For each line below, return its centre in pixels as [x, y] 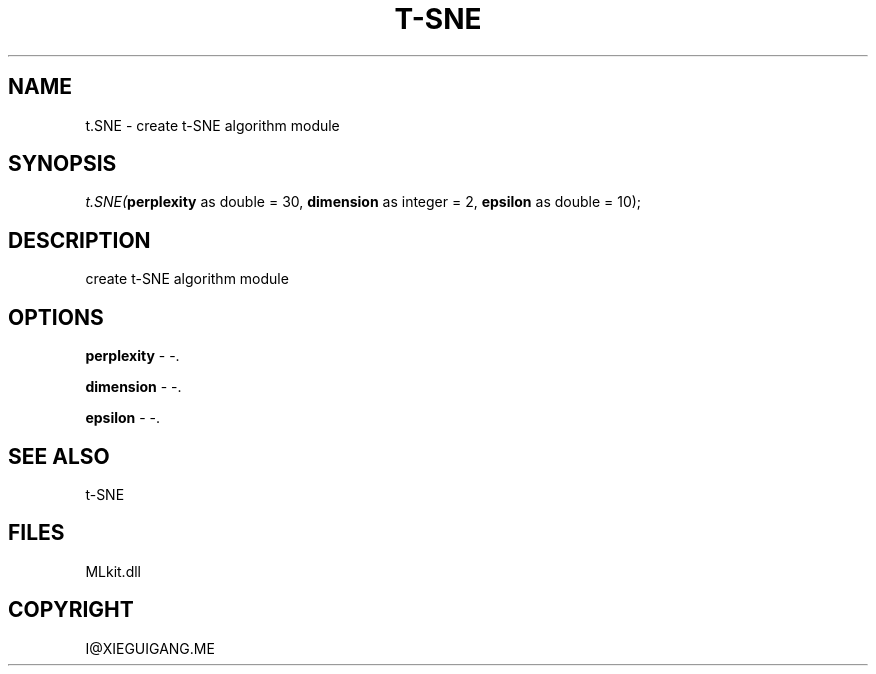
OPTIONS [56, 317]
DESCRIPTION [79, 240]
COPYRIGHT [71, 610]
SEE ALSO [59, 456]
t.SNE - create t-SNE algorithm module [212, 125]
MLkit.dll [113, 571]
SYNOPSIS [62, 164]
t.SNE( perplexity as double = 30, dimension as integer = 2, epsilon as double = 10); [363, 202]
